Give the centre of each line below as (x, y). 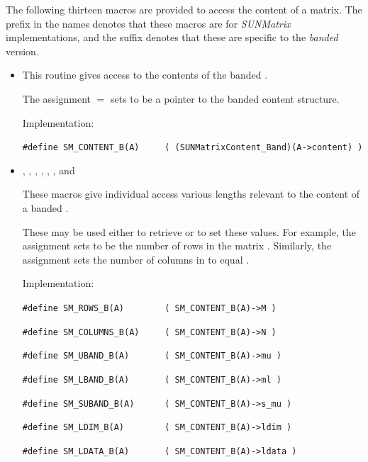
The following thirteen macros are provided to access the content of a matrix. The (184, 9)
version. (22, 51)
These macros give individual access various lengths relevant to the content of (191, 194)
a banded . (45, 208)
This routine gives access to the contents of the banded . (145, 75)
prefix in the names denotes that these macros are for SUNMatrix (148, 23)
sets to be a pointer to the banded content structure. (225, 98)
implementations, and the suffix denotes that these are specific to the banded (172, 37)
